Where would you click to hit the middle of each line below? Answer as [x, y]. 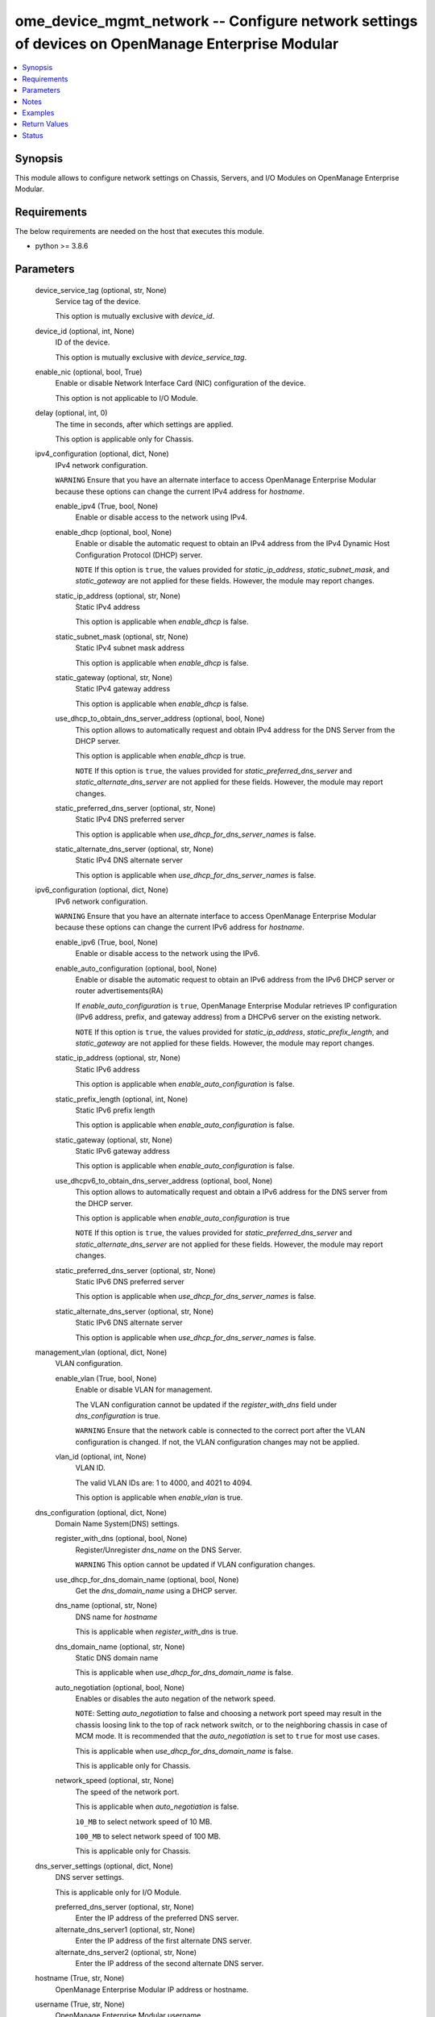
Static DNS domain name [117, 1657]
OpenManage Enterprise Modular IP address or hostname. [152, 1990]
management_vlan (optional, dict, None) [101, 1352]
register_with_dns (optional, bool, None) [121, 1539]
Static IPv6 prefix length [115, 1110]
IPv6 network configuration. [101, 901]
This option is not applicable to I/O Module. [127, 398]
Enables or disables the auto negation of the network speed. [175, 1699]
